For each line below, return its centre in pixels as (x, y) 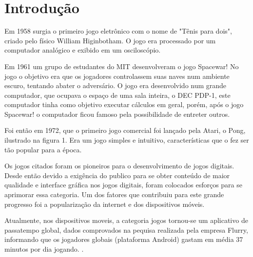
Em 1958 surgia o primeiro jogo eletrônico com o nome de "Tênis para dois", (118, 31)
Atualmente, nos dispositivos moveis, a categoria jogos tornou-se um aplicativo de (126, 220)
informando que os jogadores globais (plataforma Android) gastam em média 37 (124, 239)
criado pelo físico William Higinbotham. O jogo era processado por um (110, 40)
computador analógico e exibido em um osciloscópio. (83, 50)
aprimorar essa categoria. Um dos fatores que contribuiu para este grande (114, 194)
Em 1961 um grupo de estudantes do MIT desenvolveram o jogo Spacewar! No (122, 66)
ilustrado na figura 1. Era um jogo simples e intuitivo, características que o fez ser (127, 140)
